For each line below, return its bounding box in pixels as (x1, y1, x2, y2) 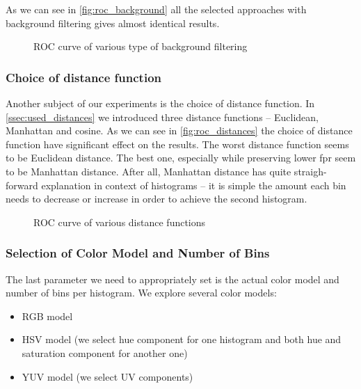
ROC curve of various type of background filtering (33, 39, 248, 54)
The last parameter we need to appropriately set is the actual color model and (6, 271, 339, 286)
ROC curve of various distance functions (33, 214, 206, 229)
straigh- (294, 164, 327, 178)
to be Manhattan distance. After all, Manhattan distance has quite (6, 164, 291, 178)
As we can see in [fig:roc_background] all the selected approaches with (6, 2, 307, 16)
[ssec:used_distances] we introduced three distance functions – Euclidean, (6, 109, 319, 124)
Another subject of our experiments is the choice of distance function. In (6, 96, 315, 110)
